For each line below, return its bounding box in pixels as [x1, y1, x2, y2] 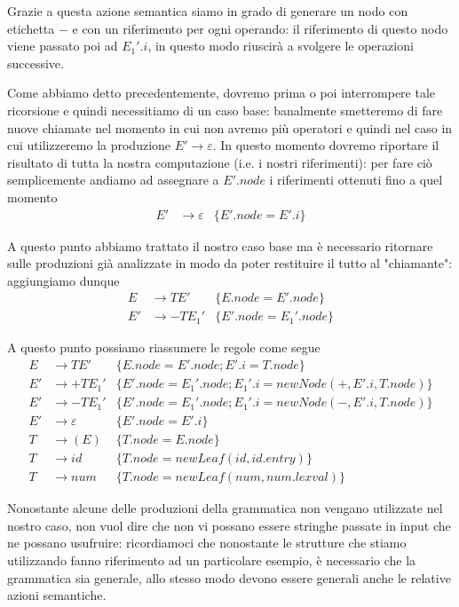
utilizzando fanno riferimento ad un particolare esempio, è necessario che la [7, 551, 416, 569]
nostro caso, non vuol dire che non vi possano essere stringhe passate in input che [7, 516, 451, 534]
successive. [7, 53, 64, 72]
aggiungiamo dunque [7, 271, 120, 289]
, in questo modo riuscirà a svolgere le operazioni [147, 36, 414, 55]
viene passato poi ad [7, 36, 118, 55]
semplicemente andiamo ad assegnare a [7, 170, 219, 189]
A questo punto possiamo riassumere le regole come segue [7, 338, 321, 357]
